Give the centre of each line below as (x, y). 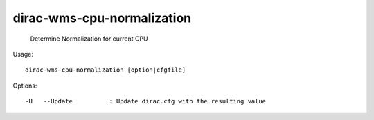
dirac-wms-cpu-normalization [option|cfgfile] (106, 70)
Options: (25, 86)
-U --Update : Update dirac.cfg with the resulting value (146, 101)
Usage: (23, 54)
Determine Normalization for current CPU (89, 39)
